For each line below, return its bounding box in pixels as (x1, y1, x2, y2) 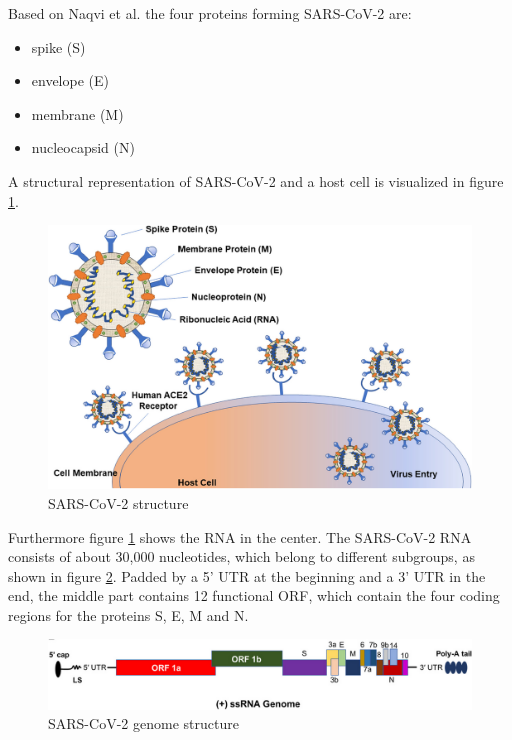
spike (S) (31, 36, 86, 57)
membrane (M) (31, 103, 124, 124)
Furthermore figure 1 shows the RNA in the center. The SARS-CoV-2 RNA (8, 526, 472, 547)
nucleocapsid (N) (31, 137, 135, 158)
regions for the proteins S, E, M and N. (8, 604, 249, 625)
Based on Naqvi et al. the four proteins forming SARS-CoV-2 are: (8, 3, 412, 23)
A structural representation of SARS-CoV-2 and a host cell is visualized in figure (8, 170, 504, 191)
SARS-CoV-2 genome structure (48, 713, 239, 734)
